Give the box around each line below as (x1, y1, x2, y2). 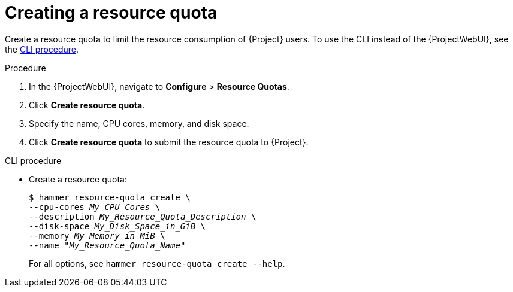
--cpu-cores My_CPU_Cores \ (29, 202, 161, 212)
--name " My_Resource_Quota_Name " (29, 240, 186, 250)
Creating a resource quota (5, 2, 218, 23)
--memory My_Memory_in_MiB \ (29, 230, 165, 241)
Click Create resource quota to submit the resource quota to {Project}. (29, 136, 309, 147)
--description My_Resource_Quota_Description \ (29, 211, 256, 221)
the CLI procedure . (5, 44, 79, 54)
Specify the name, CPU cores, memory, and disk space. (29, 118, 249, 129)
